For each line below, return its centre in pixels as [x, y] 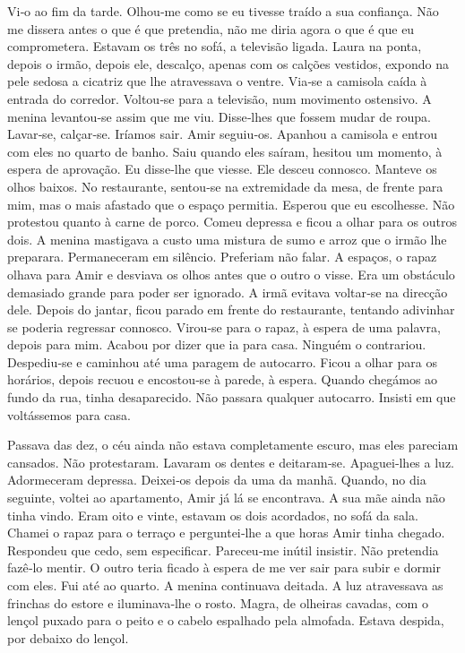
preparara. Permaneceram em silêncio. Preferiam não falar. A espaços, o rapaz [222, 257]
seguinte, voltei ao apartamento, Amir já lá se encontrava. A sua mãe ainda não [226, 498]
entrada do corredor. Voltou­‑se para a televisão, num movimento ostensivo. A [220, 98]
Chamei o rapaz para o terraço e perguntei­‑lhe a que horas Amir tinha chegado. [226, 533]
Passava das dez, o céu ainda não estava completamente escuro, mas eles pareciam [233, 445]
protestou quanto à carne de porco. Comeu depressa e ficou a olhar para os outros [232, 222]
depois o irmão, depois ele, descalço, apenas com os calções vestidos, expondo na [228, 63]
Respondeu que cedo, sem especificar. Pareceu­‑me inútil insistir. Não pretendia [223, 550]
